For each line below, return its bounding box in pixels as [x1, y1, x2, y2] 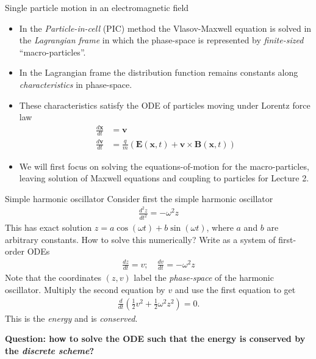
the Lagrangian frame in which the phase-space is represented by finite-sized [19, 34, 304, 46]
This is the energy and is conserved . [5, 311, 138, 324]
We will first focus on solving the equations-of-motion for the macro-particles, [19, 159, 309, 172]
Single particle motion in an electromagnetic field [5, 1, 189, 13]
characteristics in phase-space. [19, 78, 132, 90]
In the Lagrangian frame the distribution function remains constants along [19, 66, 298, 79]
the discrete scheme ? [5, 344, 95, 357]
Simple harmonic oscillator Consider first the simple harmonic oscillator [5, 192, 273, 205]
